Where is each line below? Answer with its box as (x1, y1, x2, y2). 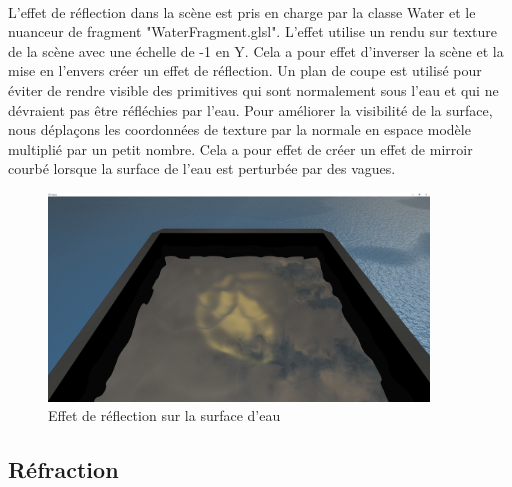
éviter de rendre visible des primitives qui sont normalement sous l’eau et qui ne (8, 79, 499, 100)
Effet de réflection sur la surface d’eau (48, 405, 281, 426)
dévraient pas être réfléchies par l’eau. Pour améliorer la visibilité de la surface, (8, 99, 493, 120)
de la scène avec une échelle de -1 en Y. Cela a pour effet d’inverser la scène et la (8, 40, 504, 61)
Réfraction (8, 454, 119, 485)
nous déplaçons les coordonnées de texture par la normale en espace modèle (8, 119, 471, 140)
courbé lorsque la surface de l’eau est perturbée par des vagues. (8, 158, 396, 179)
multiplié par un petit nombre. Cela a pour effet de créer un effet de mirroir (8, 138, 473, 159)
